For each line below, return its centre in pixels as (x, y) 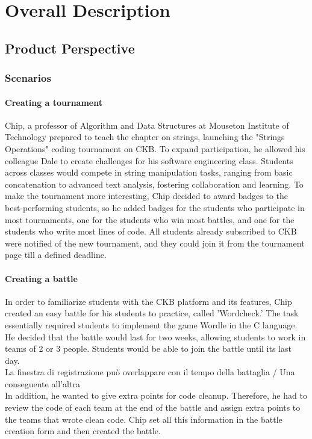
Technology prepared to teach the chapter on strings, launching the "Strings (145, 137)
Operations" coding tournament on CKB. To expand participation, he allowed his (155, 148)
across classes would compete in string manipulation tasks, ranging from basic (149, 172)
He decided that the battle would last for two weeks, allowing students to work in (155, 336)
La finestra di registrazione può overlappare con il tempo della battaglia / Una (150, 372)
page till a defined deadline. (56, 255)
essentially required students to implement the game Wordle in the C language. (151, 324)
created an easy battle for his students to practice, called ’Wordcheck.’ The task (152, 313)
